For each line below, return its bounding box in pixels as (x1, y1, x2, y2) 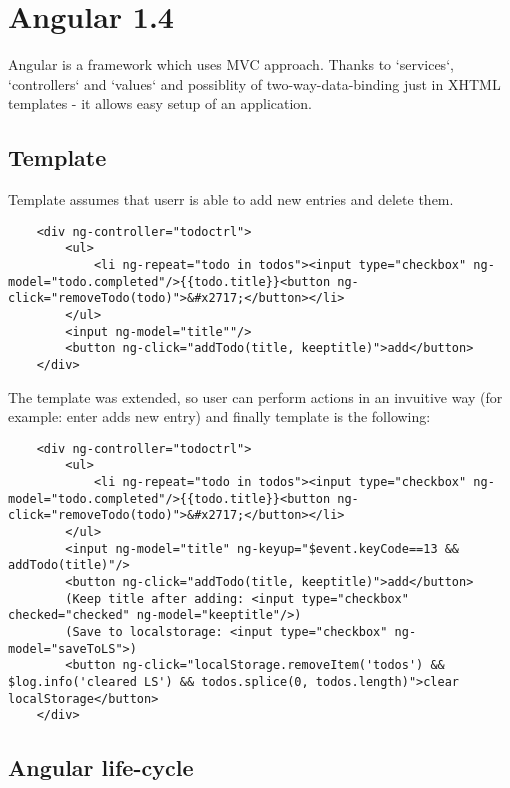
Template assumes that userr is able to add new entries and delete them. (8, 189, 454, 210)
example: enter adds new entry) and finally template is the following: (8, 406, 431, 427)
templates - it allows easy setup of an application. (8, 93, 313, 114)
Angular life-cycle (8, 752, 194, 783)
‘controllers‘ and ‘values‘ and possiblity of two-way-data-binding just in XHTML (8, 73, 501, 94)
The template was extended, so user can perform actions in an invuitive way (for (8, 386, 503, 407)
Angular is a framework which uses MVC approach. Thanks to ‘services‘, (8, 54, 454, 75)
